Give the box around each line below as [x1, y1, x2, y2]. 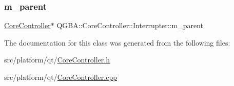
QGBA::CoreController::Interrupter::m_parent [56, 20, 204, 31]
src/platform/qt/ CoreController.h [4, 54, 110, 65]
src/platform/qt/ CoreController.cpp [4, 72, 118, 82]
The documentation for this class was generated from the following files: [4, 37, 230, 48]
